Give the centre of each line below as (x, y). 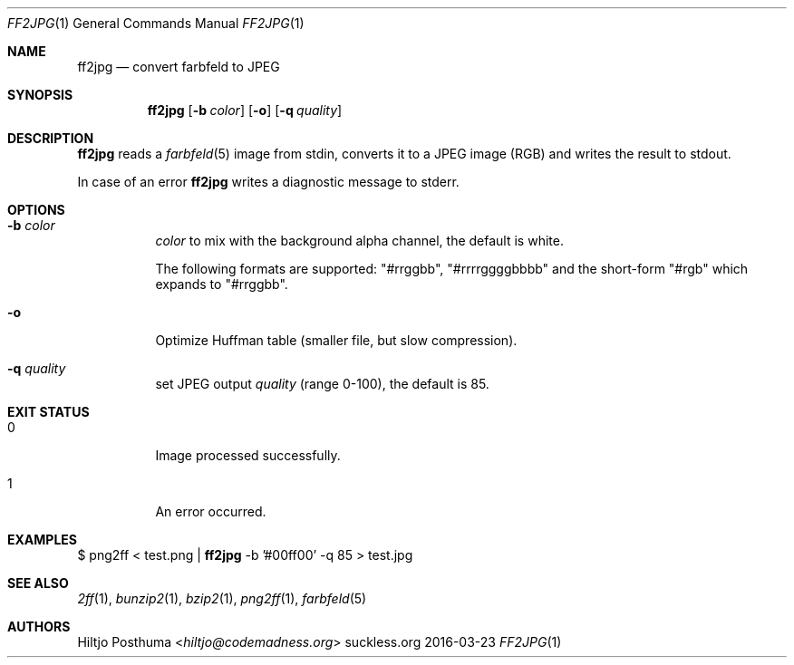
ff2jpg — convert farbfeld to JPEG (179, 67)
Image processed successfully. (248, 455)
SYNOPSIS (40, 95)
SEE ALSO (38, 583)
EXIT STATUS (48, 412)
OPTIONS (36, 210)
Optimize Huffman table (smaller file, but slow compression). (336, 340)
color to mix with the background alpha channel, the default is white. (359, 241)
